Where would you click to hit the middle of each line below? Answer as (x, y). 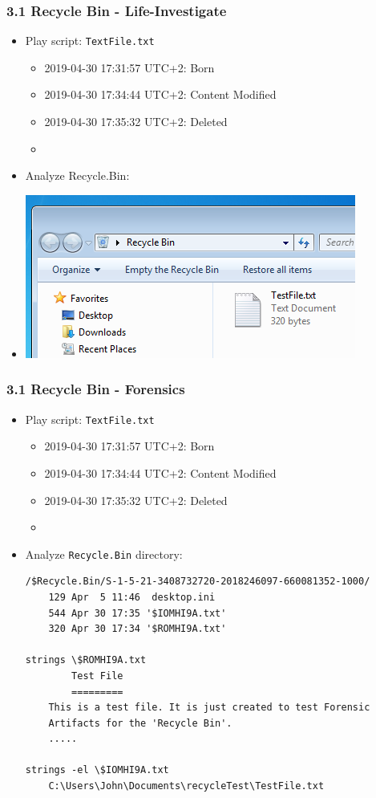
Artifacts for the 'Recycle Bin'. (140, 723)
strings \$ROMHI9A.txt (86, 660)
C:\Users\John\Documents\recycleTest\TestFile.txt (186, 786)
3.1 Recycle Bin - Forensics (96, 389)
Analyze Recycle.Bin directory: (104, 554)
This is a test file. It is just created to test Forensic (209, 708)
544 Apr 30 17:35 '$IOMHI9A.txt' (137, 613)
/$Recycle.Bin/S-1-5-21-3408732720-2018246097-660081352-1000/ (198, 582)
